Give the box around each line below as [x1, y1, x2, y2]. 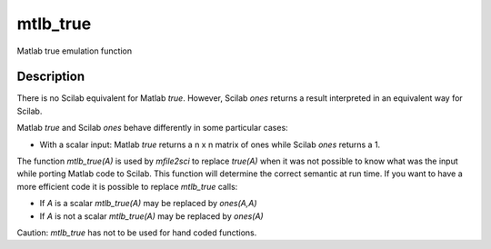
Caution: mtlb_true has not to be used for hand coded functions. [16, 227, 257, 238]
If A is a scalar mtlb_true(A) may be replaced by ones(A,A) [39, 198, 257, 209]
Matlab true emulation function [16, 45, 132, 56]
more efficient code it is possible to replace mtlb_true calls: [16, 181, 238, 192]
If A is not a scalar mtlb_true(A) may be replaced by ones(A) [39, 210, 264, 222]
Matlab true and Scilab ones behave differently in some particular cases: [16, 123, 288, 134]
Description [16, 69, 85, 85]
